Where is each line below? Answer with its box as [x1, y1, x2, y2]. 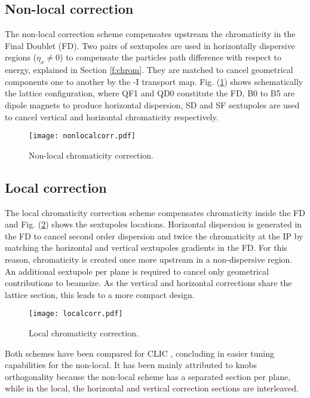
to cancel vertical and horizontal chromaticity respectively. [5, 110, 219, 123]
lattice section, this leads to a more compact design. [5, 288, 195, 300]
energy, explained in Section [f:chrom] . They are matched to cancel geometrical [5, 63, 293, 76]
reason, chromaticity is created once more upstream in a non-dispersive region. [5, 253, 293, 265]
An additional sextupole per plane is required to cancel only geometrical [5, 265, 269, 277]
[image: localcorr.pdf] [29, 309, 123, 318]
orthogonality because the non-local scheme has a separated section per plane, [5, 370, 291, 382]
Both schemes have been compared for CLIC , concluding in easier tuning [5, 347, 275, 359]
